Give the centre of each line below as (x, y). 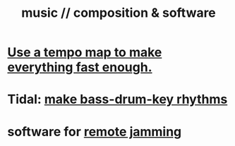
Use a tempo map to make (85, 52)
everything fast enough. (80, 67)
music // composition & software (119, 13)
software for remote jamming (95, 132)
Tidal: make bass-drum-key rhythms (117, 99)
